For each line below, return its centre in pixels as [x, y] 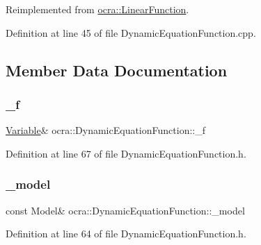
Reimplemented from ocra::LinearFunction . [97, 9]
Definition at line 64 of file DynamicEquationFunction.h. [126, 234]
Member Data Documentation [117, 70]
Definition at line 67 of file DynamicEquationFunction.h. [126, 153]
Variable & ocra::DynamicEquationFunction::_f [105, 130]
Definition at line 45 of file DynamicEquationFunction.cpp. [131, 32]
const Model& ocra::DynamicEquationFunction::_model [125, 210]
